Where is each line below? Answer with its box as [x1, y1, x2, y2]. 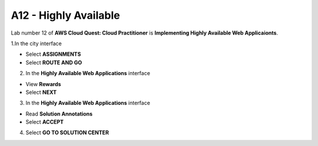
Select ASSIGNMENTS [25, 50, 81, 58]
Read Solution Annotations [25, 110, 93, 117]
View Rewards [25, 80, 61, 87]
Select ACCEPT [25, 118, 64, 125]
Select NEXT [25, 89, 57, 96]
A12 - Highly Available [11, 9, 120, 22]
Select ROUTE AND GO [25, 59, 82, 66]
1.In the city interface [11, 40, 62, 47]
